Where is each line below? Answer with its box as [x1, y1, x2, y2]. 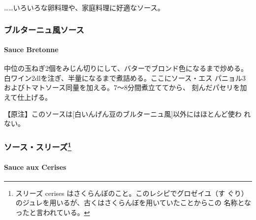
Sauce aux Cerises [4, 161, 66, 172]
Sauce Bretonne [4, 44, 59, 55]
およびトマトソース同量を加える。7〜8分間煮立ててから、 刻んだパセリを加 [4, 82, 247, 93]
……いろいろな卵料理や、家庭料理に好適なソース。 [4, 2, 164, 12]
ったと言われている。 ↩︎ [15, 207, 90, 218]
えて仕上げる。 [4, 92, 52, 102]
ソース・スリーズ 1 [4, 139, 72, 153]
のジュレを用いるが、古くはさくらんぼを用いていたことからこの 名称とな [15, 197, 252, 208]
